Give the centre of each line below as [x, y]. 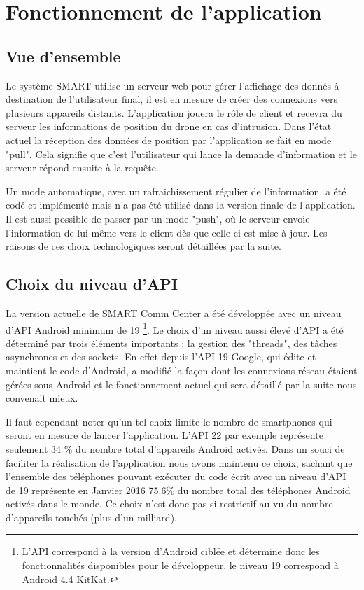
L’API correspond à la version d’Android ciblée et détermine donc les [171, 551]
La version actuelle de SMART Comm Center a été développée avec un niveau [174, 312]
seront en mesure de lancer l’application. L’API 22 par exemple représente [164, 435]
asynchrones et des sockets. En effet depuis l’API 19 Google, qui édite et [161, 357]
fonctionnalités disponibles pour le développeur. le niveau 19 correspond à [180, 565]
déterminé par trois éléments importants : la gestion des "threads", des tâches [171, 343]
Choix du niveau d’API [92, 284]
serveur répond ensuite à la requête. [82, 168]
